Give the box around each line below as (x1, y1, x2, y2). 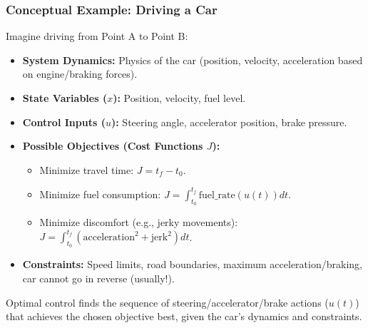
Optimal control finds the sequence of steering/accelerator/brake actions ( (6, 294, 329, 309)
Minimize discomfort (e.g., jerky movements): (39, 215, 238, 230)
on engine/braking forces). (22, 66, 138, 81)
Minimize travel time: (39, 162, 134, 177)
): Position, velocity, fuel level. (113, 91, 246, 105)
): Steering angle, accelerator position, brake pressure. (111, 114, 347, 129)
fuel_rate (198, 190, 235, 200)
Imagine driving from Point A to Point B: (6, 29, 188, 43)
